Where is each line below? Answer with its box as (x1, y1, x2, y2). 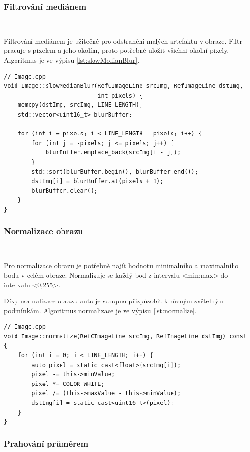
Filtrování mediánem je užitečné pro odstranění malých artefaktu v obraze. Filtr (4, 35, 242, 46)
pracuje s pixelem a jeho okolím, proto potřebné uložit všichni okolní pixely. (4, 45, 229, 55)
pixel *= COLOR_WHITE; (31, 380, 105, 387)
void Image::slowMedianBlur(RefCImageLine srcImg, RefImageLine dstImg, (4, 83, 243, 90)
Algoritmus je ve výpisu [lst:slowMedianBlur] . (4, 55, 140, 65)
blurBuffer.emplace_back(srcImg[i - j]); (45, 149, 181, 156)
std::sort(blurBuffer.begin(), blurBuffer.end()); (31, 168, 198, 175)
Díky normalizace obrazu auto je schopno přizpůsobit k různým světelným (4, 296, 224, 306)
